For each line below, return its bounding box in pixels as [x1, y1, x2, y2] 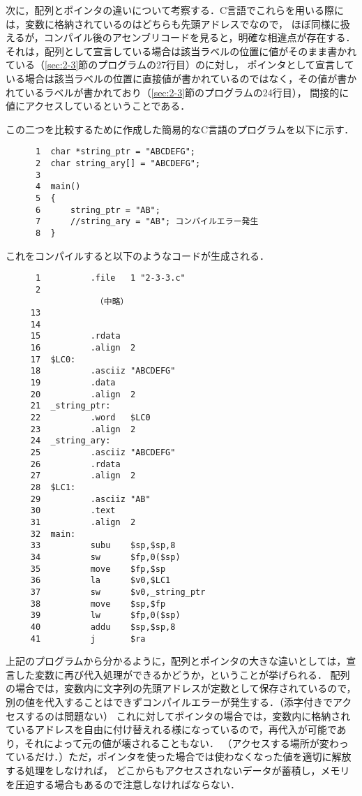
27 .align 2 [30, 471, 136, 481]
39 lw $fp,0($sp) [30, 610, 181, 621]
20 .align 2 [30, 389, 136, 399]
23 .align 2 [30, 424, 136, 434]
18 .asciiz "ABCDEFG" [30, 366, 176, 376]
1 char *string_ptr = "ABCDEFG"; [35, 147, 196, 157]
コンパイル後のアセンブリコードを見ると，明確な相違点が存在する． [43, 30, 356, 45]
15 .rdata [30, 331, 121, 341]
